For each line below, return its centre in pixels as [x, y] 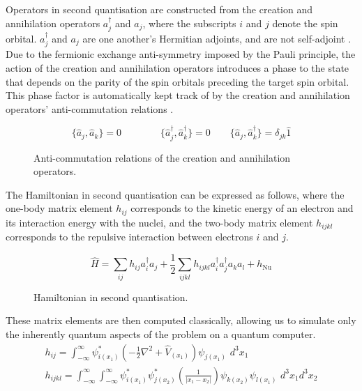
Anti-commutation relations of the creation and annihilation [162, 157]
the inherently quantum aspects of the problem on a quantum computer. [161, 333]
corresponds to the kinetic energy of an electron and [242, 208]
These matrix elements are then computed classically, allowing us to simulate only [181, 320]
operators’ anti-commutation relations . [90, 108]
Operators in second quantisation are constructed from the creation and [159, 9]
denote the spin [305, 23]
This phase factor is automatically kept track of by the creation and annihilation [178, 95]
